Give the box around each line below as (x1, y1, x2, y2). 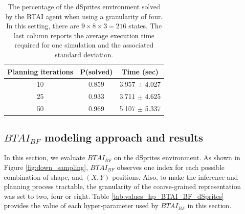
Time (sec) (121, 66, 159, 76)
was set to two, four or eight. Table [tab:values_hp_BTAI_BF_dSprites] (4, 190, 224, 201)
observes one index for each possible (117, 162, 224, 172)
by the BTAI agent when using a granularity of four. (5, 11, 163, 21)
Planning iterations (7, 66, 73, 76)
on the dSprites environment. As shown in (114, 152, 240, 163)
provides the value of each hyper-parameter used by (4, 200, 159, 211)
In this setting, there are (6, 21, 79, 31)
